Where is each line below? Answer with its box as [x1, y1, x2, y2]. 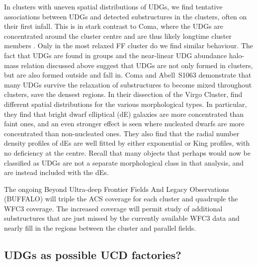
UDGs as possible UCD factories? [4, 247, 181, 263]
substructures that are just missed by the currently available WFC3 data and [4, 213, 240, 223]
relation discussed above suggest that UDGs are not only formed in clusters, [21, 60, 253, 70]
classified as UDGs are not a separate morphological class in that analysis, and [4, 157, 244, 168]
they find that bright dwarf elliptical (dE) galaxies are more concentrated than [4, 108, 244, 119]
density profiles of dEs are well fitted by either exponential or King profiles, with [4, 138, 250, 148]
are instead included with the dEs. [4, 167, 109, 177]
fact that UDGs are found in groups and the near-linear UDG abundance [4, 50, 227, 60]
